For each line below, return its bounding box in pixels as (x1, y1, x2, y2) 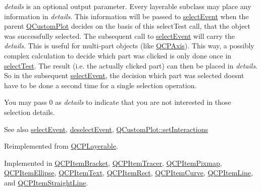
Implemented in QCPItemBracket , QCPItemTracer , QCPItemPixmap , (4, 157, 222, 168)
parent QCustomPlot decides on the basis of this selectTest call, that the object (4, 21, 251, 31)
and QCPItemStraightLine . (4, 177, 88, 187)
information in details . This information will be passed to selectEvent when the (4, 11, 249, 21)
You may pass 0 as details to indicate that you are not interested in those (4, 97, 231, 107)
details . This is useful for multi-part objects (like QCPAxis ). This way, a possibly (4, 40, 254, 51)
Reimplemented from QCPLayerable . (4, 141, 118, 151)
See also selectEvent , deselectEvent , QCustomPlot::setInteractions (4, 123, 208, 134)
